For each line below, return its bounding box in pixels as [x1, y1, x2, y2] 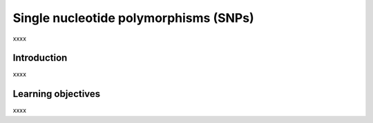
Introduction [12, 52, 68, 64]
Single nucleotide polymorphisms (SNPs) [12, 10, 255, 25]
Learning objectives [12, 88, 101, 100]
